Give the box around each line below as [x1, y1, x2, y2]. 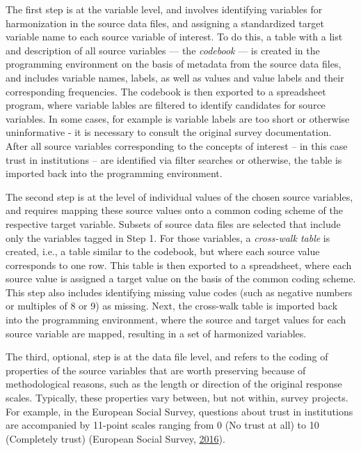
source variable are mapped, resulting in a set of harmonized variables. [6, 326, 307, 340]
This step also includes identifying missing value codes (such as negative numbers [6, 284, 353, 299]
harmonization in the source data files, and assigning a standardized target [6, 15, 324, 30]
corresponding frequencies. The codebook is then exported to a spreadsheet [6, 84, 326, 98]
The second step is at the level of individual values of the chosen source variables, [6, 189, 353, 204]
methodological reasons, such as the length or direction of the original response [6, 376, 342, 391]
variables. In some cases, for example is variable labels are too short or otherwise [6, 111, 350, 125]
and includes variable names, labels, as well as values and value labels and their [6, 70, 344, 84]
